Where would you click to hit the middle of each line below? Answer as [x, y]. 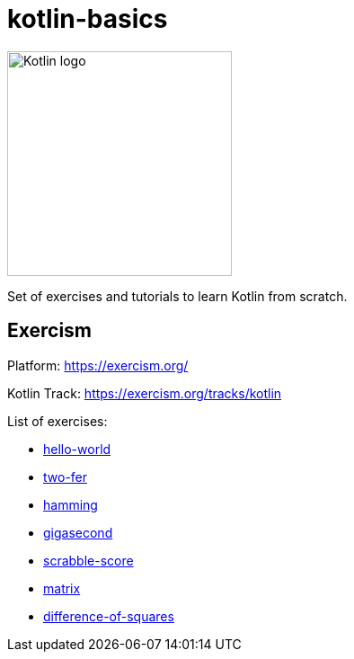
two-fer [66, 476]
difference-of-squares [109, 616]
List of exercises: [58, 421]
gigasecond [78, 532]
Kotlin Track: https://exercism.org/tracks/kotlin [145, 393]
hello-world [77, 449]
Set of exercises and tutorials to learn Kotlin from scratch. [177, 296]
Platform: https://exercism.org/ [98, 365]
